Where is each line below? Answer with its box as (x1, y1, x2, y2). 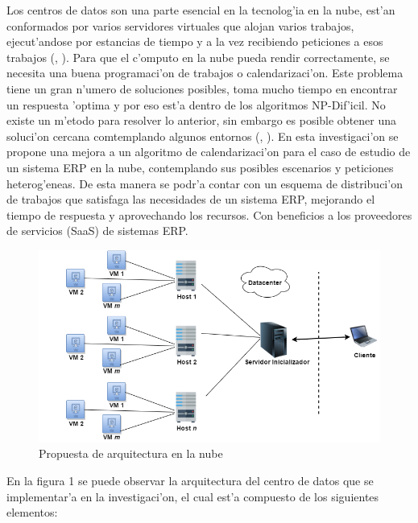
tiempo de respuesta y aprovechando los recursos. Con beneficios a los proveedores (6, 206, 412, 223)
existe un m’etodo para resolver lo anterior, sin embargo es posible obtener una (6, 112, 397, 129)
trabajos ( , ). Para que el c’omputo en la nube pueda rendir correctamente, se (6, 48, 390, 65)
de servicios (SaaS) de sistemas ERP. (6, 222, 188, 239)
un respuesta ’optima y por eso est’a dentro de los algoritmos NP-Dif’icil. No (6, 96, 386, 113)
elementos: (6, 504, 58, 521)
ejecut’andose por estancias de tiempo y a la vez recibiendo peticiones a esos (6, 33, 383, 50)
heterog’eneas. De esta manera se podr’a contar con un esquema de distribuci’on (6, 175, 403, 191)
